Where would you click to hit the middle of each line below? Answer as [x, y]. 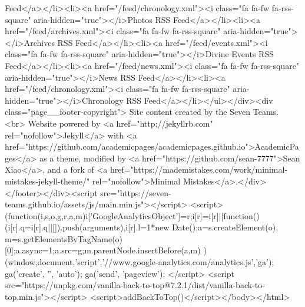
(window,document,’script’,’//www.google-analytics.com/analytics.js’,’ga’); [140, 262]
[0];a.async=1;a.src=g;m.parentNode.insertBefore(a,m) [103, 250]
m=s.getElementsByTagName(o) [64, 238]
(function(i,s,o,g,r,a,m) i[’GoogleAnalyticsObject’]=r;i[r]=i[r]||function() [132, 215]
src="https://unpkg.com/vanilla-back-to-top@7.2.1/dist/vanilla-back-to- [135, 285]
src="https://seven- [136, 192]
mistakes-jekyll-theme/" [47, 181]
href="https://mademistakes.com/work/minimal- [199, 169]
